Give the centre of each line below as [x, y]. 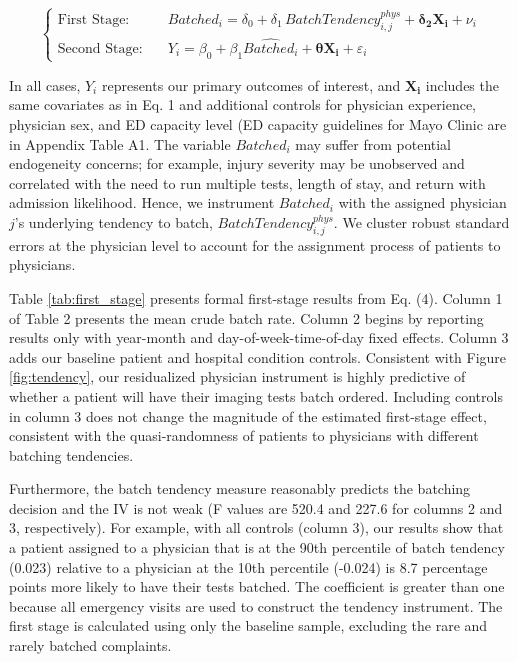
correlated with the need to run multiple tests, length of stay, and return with [247, 182]
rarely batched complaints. [90, 645]
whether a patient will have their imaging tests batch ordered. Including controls [256, 395]
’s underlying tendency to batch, [113, 221]
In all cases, [45, 84]
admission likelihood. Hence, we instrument [142, 202]
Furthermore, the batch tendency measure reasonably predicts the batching [240, 488]
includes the [462, 84]
